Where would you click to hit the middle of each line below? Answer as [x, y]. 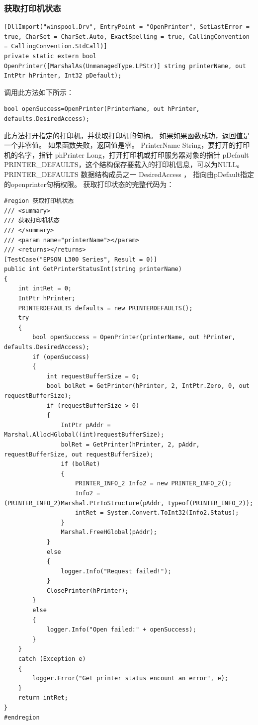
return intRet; [43, 698]
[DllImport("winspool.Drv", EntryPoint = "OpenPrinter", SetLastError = [127, 27]
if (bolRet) [81, 464]
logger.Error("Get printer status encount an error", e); [130, 679]
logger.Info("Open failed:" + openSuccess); [121, 630]
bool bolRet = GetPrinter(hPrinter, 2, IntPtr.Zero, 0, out [148, 386]
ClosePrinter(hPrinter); [87, 590]
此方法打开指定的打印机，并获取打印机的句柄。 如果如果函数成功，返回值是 [127, 135]
